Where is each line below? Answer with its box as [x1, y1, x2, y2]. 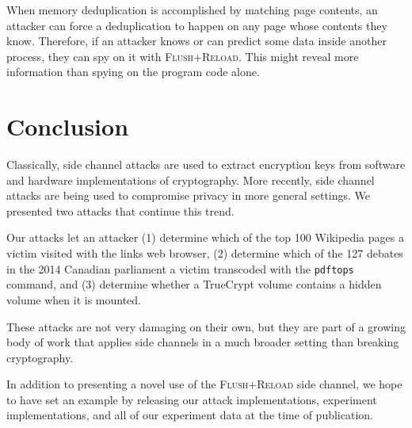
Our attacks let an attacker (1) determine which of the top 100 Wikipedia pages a [6, 229, 404, 246]
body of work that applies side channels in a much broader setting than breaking [6, 334, 399, 350]
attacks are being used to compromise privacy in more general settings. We [6, 187, 371, 204]
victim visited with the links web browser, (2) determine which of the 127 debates [6, 245, 403, 262]
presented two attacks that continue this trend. [6, 202, 235, 219]
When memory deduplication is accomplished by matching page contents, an [6, 2, 378, 17]
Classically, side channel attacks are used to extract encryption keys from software [6, 156, 406, 173]
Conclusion [6, 110, 129, 143]
